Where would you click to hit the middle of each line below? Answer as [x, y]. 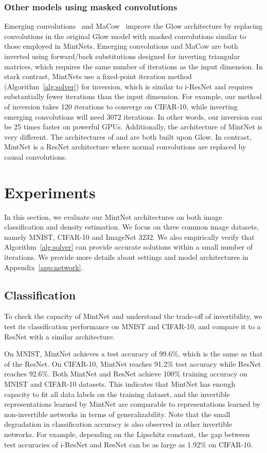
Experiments [50, 192]
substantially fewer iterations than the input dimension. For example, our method [133, 96]
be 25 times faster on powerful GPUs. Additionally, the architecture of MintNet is [133, 127]
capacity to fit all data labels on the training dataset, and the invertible [117, 394]
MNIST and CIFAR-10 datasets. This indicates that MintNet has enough [120, 383]
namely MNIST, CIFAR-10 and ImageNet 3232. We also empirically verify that [129, 237]
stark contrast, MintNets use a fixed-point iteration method [98, 76]
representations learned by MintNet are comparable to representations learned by [132, 404]
